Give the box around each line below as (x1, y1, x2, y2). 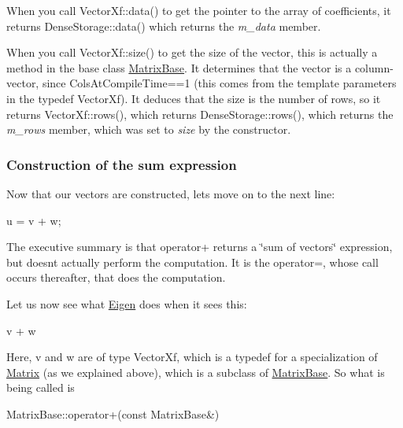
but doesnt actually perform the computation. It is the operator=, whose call (6, 253, 379, 270)
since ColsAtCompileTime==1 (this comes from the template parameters (42, 75, 397, 91)
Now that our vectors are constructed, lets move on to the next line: (6, 185, 335, 201)
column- (354, 59, 394, 76)
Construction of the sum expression (6, 154, 237, 174)
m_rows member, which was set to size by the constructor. (6, 121, 291, 138)
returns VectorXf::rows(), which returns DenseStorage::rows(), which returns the (6, 105, 394, 122)
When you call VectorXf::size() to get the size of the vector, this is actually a (6, 44, 378, 61)
